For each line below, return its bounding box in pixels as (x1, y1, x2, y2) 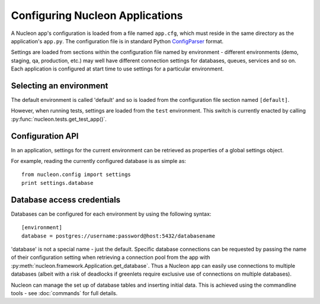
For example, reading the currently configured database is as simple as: (11, 158, 187, 165)
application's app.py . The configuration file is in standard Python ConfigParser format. (11, 37, 224, 44)
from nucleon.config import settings (21, 171, 132, 178)
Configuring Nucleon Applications (11, 9, 183, 22)
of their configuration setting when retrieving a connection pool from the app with (11, 254, 210, 261)
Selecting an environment (11, 81, 108, 91)
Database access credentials (11, 194, 121, 204)
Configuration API (11, 131, 79, 141)
